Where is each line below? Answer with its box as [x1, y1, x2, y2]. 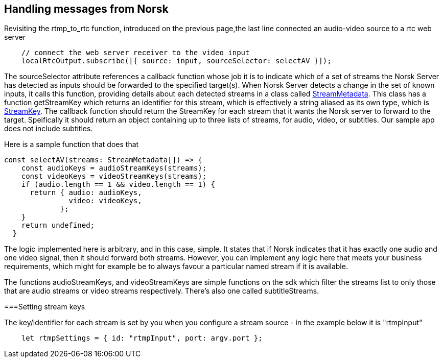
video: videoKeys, [68, 197, 142, 205]
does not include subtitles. [4, 124, 93, 133]
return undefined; [21, 221, 95, 230]
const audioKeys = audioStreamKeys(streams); [21, 164, 207, 173]
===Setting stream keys [4, 302, 85, 311]
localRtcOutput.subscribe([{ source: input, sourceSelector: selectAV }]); [21, 57, 332, 65]
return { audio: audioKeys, [30, 188, 142, 197]
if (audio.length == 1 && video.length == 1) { [21, 180, 216, 189]
